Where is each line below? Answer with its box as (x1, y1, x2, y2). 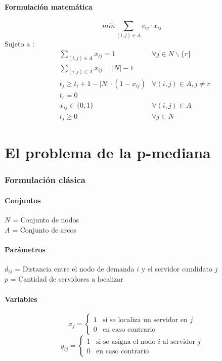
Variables (5, 293, 37, 304)
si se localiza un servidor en (103, 316, 188, 324)
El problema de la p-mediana (5, 142, 211, 163)
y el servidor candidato (141, 263, 212, 274)
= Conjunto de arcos (12, 224, 77, 235)
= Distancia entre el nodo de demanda (15, 263, 135, 274)
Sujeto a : (5, 38, 34, 49)
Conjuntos (5, 195, 41, 205)
